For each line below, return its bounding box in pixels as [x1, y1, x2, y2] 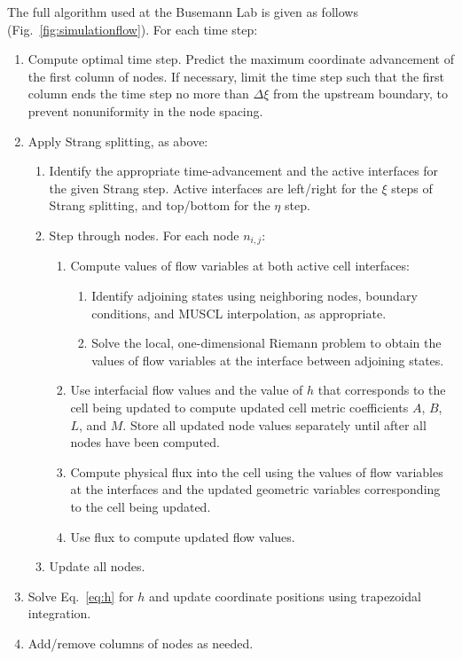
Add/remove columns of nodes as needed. [27, 633, 254, 652]
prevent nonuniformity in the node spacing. [27, 101, 263, 120]
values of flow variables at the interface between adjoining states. [91, 350, 444, 369]
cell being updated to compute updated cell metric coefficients [70, 397, 409, 416]
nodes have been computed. [70, 433, 220, 451]
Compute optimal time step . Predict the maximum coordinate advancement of [27, 50, 455, 68]
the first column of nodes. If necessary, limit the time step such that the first [27, 67, 445, 85]
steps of [391, 178, 433, 197]
